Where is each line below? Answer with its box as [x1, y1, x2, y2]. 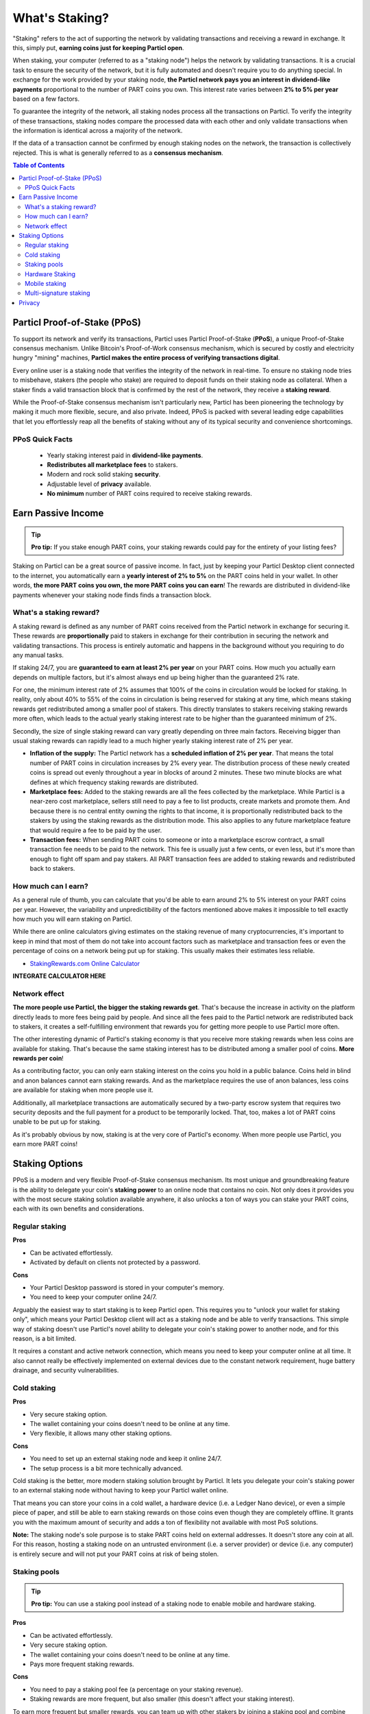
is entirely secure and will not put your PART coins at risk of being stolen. [12, 1549, 219, 1558]
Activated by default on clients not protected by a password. [29, 1258, 201, 1266]
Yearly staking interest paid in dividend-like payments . [47, 451, 203, 459]
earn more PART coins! [12, 1140, 78, 1148]
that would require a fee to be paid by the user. [29, 826, 162, 834]
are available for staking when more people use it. [12, 1086, 154, 1094]
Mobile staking [25, 279, 66, 287]
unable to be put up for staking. [12, 1118, 102, 1126]
